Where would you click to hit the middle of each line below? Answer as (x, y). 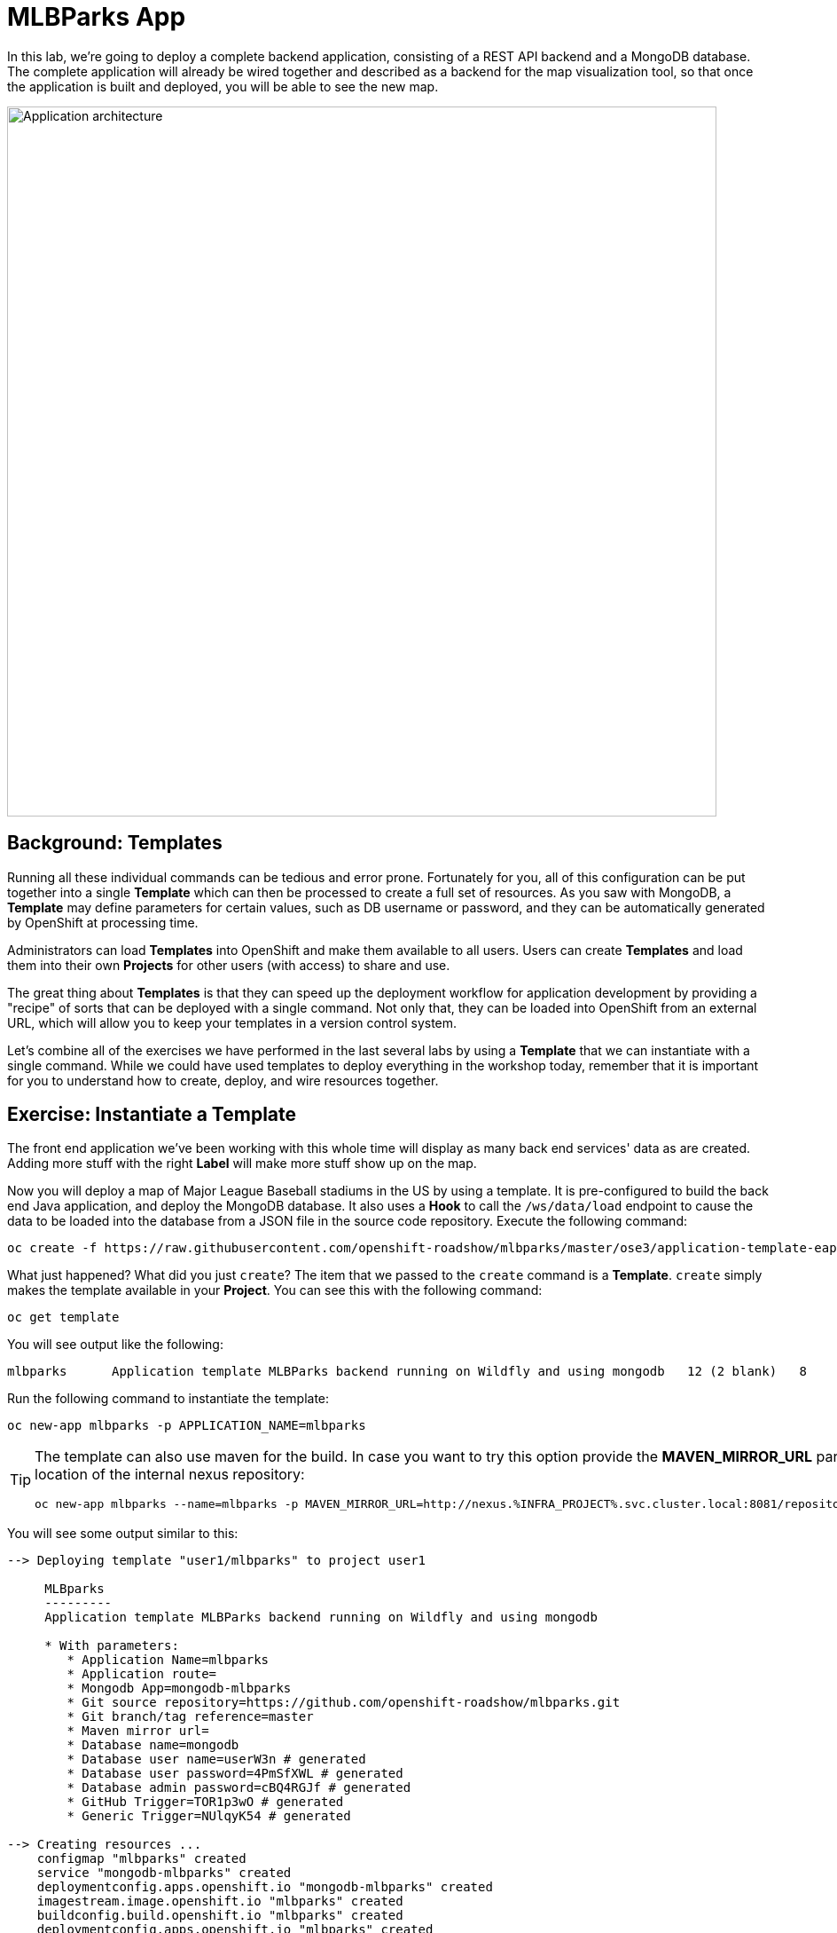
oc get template (63, 1318)
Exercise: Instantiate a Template (152, 1115)
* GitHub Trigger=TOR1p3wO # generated (205, 1802)
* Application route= (142, 1674)
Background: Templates (115, 843)
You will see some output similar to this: (123, 1534)
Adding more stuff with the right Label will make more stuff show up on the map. (242, 1164)
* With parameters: (112, 1646)
